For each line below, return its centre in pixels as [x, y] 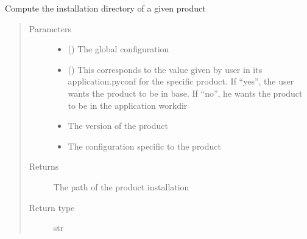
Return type [52, 207]
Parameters [50, 28]
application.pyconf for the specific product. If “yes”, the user [181, 81]
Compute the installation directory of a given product [105, 8]
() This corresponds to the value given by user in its [165, 69]
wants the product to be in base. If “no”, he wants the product [185, 93]
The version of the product [118, 126]
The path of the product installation [121, 186]
